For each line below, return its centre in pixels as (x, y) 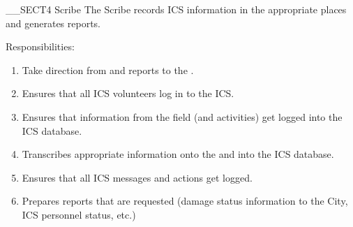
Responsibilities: (40, 46)
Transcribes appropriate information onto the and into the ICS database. (178, 154)
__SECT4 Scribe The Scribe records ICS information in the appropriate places (176, 9)
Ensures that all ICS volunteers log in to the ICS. (128, 93)
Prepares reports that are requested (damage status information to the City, (185, 201)
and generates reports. (53, 23)
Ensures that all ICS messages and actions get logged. (137, 177)
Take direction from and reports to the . (108, 69)
